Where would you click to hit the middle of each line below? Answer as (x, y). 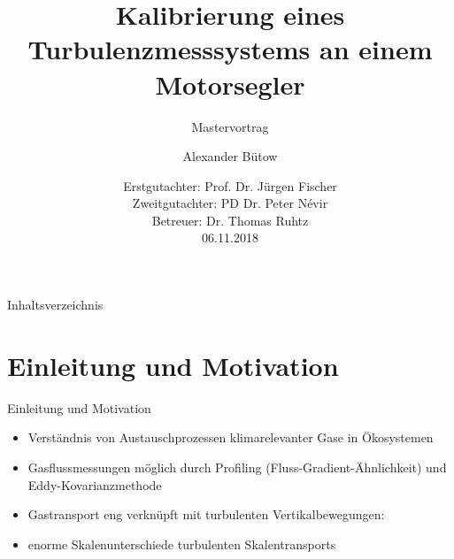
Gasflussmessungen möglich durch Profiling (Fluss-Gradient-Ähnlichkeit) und (237, 467)
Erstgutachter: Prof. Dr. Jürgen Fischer (230, 185)
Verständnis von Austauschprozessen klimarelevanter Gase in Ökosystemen (231, 437)
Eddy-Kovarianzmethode (95, 484)
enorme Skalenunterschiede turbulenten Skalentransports (182, 544)
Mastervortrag (230, 126)
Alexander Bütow (230, 156)
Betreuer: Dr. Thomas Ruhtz (230, 220)
